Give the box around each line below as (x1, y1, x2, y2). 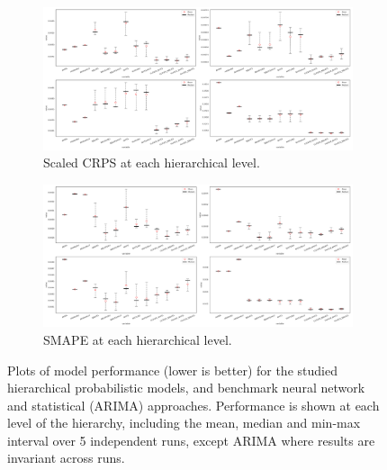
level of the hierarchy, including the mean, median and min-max (7, 413, 361, 432)
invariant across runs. (7, 448, 125, 467)
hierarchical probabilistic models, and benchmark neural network (7, 378, 365, 397)
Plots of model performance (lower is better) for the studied (7, 360, 337, 379)
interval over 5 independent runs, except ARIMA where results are (7, 430, 375, 449)
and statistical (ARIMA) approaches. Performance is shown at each (7, 395, 380, 414)
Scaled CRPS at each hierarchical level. (43, 153, 260, 172)
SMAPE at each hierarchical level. (43, 330, 232, 348)
